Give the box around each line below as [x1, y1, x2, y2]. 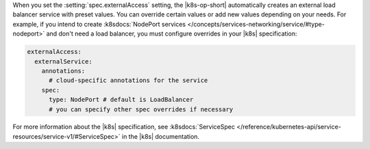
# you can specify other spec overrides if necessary [49, 105, 234, 113]
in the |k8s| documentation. [121, 132, 200, 140]
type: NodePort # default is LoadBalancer [49, 96, 194, 104]
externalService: [34, 57, 92, 65]
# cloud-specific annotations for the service [49, 77, 208, 85]
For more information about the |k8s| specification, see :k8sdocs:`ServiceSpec [12, 123, 236, 131]
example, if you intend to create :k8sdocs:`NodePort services [12, 20, 186, 28]
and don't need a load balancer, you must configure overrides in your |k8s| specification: [46, 29, 297, 38]
